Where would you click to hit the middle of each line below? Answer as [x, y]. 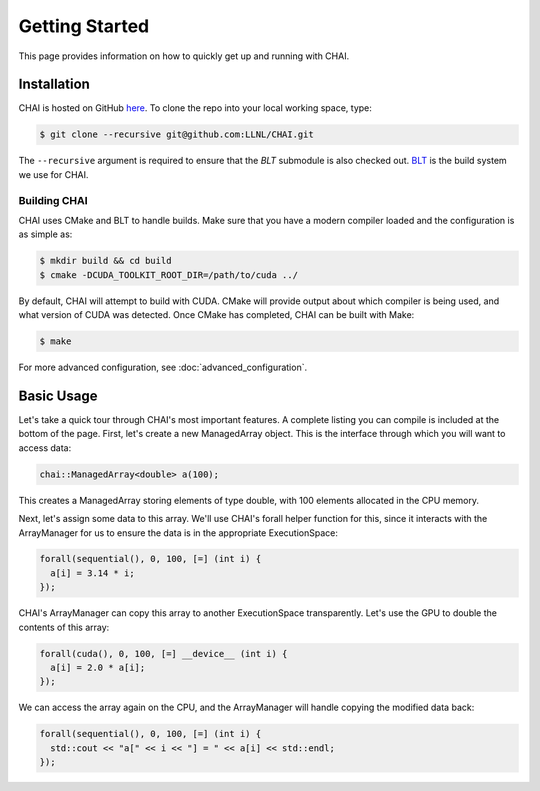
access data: [45, 447]
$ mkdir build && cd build [105, 261]
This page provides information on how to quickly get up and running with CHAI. [184, 56]
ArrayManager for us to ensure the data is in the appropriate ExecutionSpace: [178, 532]
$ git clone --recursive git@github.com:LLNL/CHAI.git [176, 134]
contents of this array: [64, 627]
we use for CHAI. [53, 174]
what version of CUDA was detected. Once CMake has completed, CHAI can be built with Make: [216, 315]
